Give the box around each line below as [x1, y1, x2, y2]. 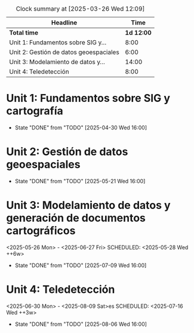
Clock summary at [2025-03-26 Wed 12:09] [16, 5, 145, 13]
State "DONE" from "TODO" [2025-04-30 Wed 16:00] [14, 124, 147, 131]
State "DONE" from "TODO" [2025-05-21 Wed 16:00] [14, 177, 146, 184]
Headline [51, 19, 78, 26]
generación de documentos [6, 211, 146, 225]
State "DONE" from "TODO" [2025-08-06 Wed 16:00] [14, 320, 147, 328]
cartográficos [6, 224, 76, 238]
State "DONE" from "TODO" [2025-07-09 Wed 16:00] [14, 262, 147, 269]
